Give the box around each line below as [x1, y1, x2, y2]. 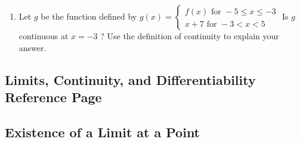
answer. [18, 41, 47, 53]
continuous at [18, 30, 69, 42]
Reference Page [5, 87, 102, 106]
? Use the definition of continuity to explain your [100, 30, 279, 42]
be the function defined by [41, 10, 137, 22]
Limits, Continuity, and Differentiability [5, 70, 256, 89]
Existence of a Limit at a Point [5, 122, 200, 141]
